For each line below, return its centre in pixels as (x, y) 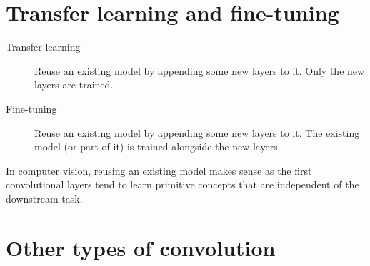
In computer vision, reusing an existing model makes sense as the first (159, 170)
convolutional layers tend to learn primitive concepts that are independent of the (182, 184)
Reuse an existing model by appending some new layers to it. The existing (197, 132)
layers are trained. (74, 85)
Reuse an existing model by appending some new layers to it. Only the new (200, 70)
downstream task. (44, 198)
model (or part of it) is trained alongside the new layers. (157, 147)
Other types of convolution (141, 247)
